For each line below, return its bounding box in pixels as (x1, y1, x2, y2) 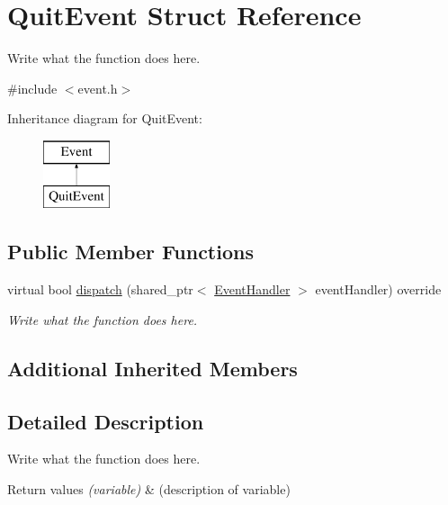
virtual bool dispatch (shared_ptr (7, 280, 193, 299)
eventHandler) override (315, 280, 442, 299)
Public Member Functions (7, 238, 254, 266)
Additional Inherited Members (7, 354, 298, 382)
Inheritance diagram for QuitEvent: (7, 109, 202, 128)
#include (7, 78, 58, 97)
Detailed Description (7, 407, 204, 435)
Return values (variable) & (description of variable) (7, 480, 291, 499)
